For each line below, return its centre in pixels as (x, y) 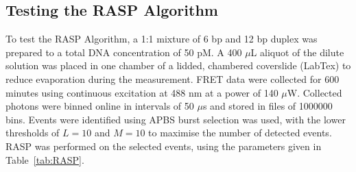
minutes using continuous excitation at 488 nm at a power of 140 (142, 92)
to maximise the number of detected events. (240, 133)
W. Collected (315, 92)
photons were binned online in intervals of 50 (100, 106)
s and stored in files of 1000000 (268, 106)
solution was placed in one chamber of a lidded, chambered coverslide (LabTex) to (178, 65)
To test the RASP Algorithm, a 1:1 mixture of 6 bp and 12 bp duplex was (162, 39)
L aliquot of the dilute (297, 52)
